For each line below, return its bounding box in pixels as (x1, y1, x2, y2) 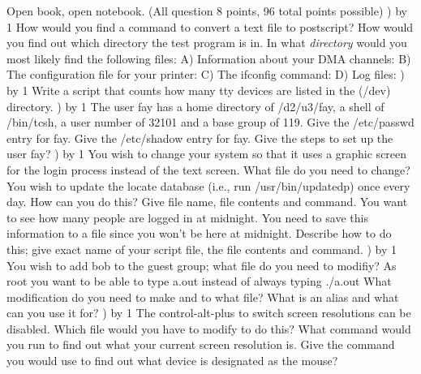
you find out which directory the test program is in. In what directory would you (6, 34, 407, 51)
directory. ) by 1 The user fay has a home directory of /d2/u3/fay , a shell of (6, 97, 384, 114)
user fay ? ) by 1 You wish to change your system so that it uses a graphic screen (6, 145, 407, 162)
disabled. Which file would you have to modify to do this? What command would (6, 320, 411, 337)
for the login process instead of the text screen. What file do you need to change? (6, 161, 410, 178)
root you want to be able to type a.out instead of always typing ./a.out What (6, 273, 392, 290)
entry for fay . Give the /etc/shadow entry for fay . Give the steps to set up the (6, 129, 393, 146)
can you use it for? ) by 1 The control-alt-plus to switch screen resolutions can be (6, 304, 411, 321)
